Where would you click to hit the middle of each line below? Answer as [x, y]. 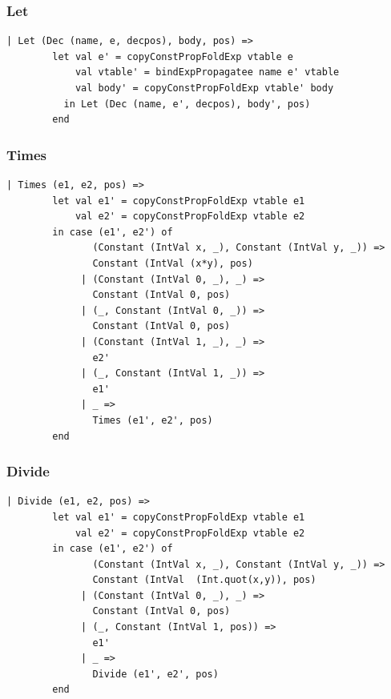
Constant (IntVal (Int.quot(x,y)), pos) [204, 580]
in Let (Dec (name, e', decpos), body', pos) [187, 104]
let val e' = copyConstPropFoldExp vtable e [173, 56]
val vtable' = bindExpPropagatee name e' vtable [207, 72]
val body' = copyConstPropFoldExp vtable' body [204, 88]
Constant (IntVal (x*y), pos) [173, 263]
